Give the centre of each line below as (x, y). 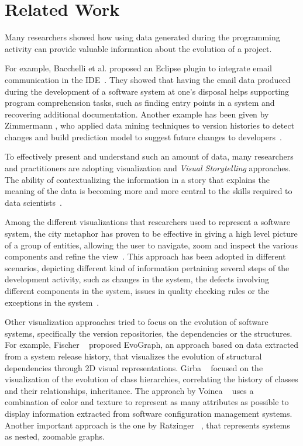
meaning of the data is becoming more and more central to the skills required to (149, 191)
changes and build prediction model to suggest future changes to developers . (143, 136)
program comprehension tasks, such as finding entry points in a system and (140, 103)
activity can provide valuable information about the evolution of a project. (138, 48)
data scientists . (33, 202)
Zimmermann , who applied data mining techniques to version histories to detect (150, 125)
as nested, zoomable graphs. (55, 436)
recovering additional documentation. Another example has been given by (137, 114)
